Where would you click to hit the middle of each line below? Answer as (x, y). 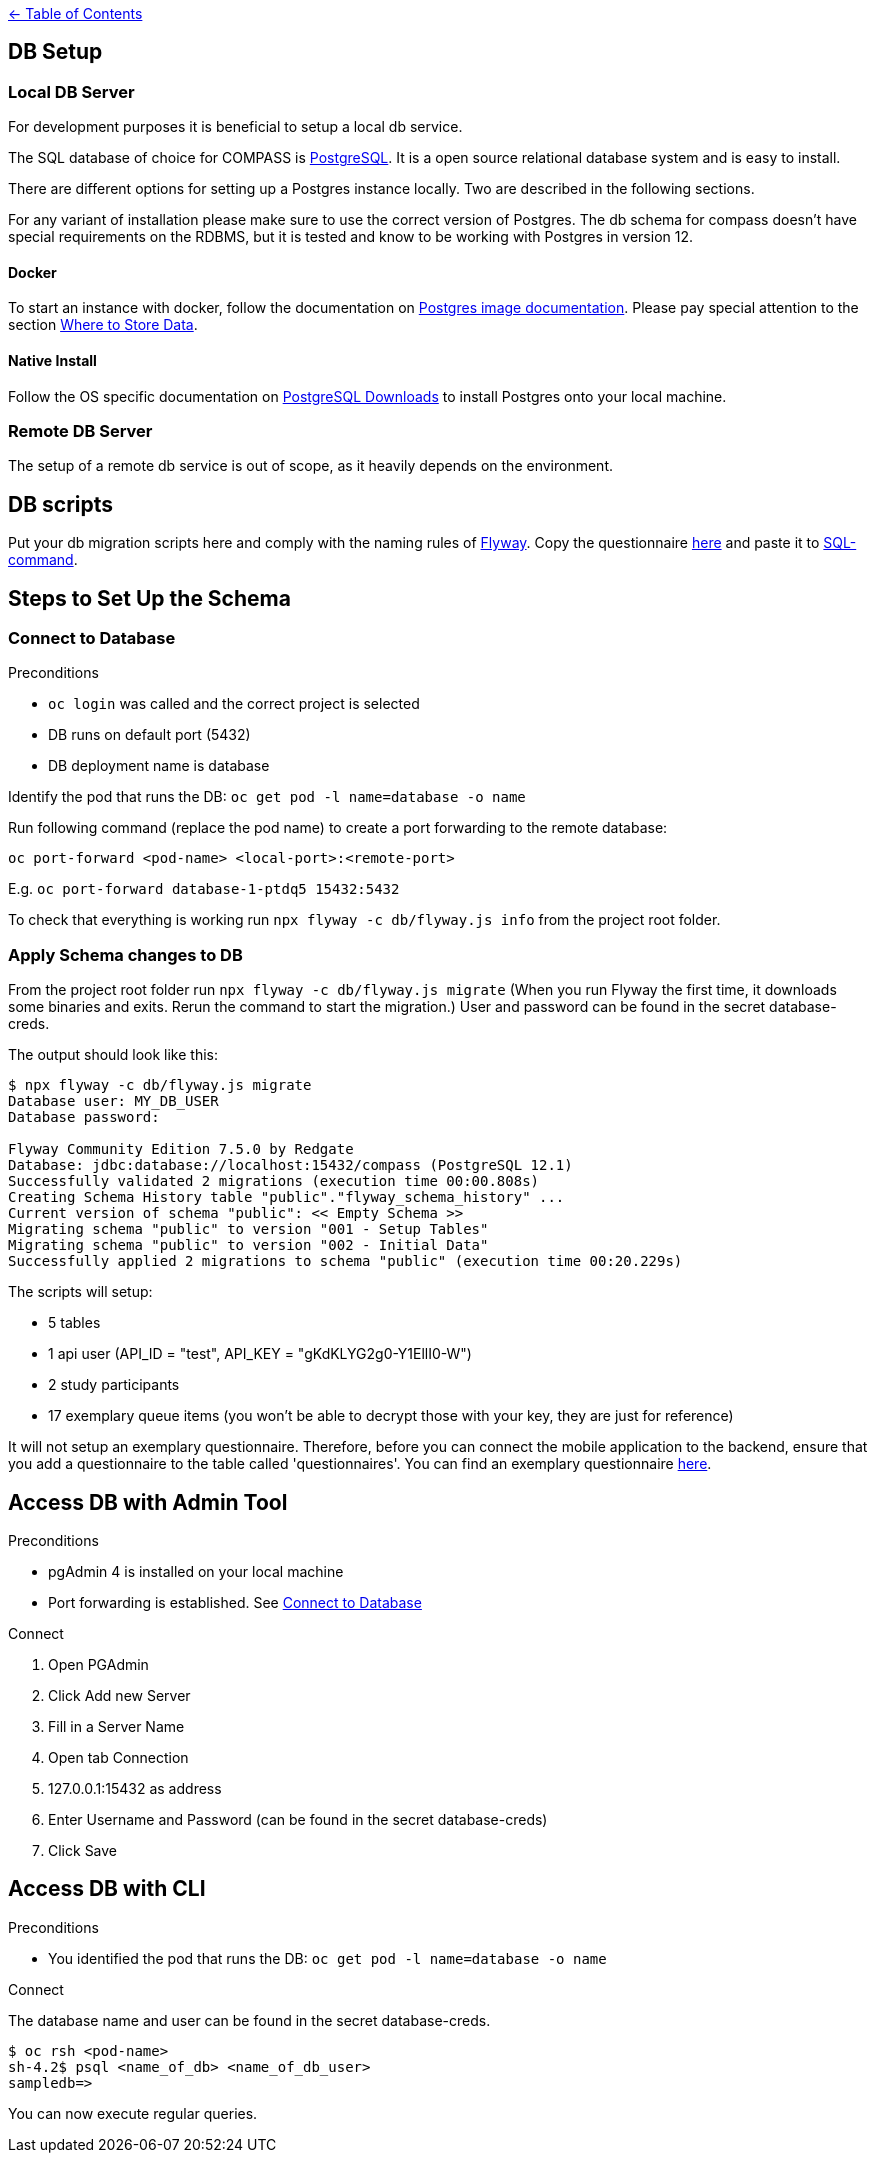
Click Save (83, 1851)
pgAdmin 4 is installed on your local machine (196, 1572)
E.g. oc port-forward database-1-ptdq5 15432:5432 (204, 889)
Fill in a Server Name (116, 1727)
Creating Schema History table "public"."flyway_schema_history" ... (286, 1197)
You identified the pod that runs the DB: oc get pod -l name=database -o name (327, 1958)
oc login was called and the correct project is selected (234, 704)
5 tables (74, 1323)
